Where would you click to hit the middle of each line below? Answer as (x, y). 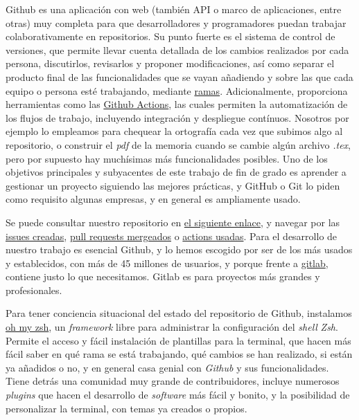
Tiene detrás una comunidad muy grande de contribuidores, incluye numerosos (173, 381)
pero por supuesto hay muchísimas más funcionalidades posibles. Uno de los (167, 158)
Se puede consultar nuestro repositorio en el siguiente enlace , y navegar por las (173, 222)
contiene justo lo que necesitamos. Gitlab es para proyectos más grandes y (163, 276)
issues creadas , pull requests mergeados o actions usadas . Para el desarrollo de (172, 236)
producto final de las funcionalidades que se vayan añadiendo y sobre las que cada (179, 76)
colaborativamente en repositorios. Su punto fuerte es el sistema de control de (170, 36)
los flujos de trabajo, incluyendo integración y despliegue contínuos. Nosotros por (177, 117)
